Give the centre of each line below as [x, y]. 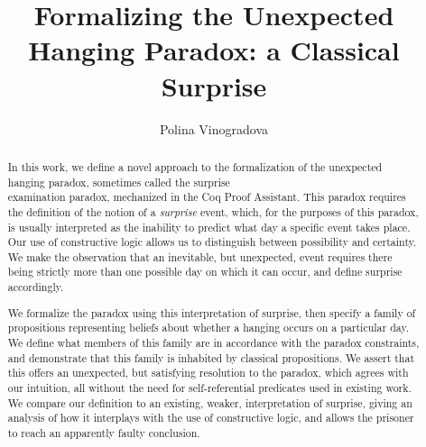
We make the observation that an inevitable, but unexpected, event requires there [200, 256]
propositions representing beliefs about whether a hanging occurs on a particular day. [208, 328]
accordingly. [36, 287]
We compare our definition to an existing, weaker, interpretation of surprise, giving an [210, 402]
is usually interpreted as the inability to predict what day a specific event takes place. [209, 227]
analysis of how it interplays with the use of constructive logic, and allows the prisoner [211, 418]
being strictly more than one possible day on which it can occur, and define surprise [205, 272]
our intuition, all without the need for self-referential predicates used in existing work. [209, 387]
